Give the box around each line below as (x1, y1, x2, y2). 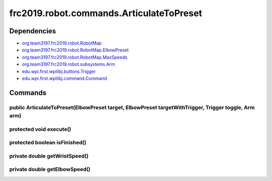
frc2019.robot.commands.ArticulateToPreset (9, 8, 202, 19)
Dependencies (9, 27, 56, 35)
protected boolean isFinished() (9, 139, 87, 146)
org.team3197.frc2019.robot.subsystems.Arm (22, 61, 115, 68)
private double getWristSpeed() (9, 152, 89, 159)
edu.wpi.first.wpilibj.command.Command (22, 76, 107, 82)
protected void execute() (9, 126, 72, 133)
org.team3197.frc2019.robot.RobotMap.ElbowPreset (22, 47, 129, 53)
